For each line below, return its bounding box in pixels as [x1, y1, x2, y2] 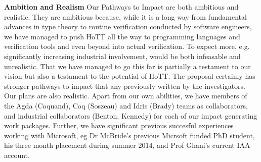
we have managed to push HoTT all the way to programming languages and [4, 31, 240, 41]
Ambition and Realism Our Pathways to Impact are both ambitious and [4, 2, 239, 12]
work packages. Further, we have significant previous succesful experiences [4, 120, 234, 131]
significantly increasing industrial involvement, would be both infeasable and [4, 50, 241, 61]
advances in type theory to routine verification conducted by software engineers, [4, 21, 252, 32]
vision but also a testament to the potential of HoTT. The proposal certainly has [4, 71, 255, 81]
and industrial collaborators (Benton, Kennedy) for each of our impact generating [4, 110, 257, 121]
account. [4, 149, 30, 160]
